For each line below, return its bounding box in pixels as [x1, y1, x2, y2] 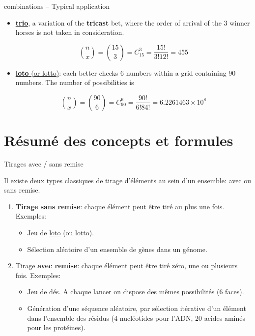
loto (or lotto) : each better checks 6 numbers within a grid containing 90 [15, 67, 236, 78]
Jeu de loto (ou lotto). [27, 227, 94, 238]
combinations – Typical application [4, 1, 110, 11]
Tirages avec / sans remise [4, 159, 84, 169]
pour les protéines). [27, 322, 85, 333]
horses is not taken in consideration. [15, 27, 124, 37]
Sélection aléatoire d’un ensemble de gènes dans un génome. [27, 244, 207, 254]
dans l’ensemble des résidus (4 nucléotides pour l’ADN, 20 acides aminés [27, 312, 245, 323]
